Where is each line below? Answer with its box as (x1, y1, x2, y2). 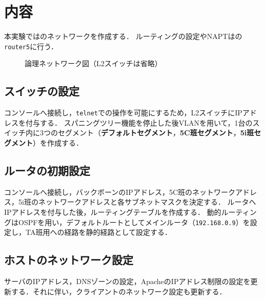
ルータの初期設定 (4, 163, 90, 178)
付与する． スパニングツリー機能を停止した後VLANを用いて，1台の (25, 117, 253, 128)
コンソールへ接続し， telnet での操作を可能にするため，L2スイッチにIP (4, 107, 242, 118)
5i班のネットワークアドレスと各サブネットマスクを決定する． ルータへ (18, 196, 256, 207)
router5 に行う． (4, 41, 58, 51)
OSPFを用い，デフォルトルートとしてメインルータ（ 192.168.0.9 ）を (18, 216, 250, 227)
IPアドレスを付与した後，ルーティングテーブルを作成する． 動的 (4, 207, 221, 217)
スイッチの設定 (4, 83, 79, 99)
